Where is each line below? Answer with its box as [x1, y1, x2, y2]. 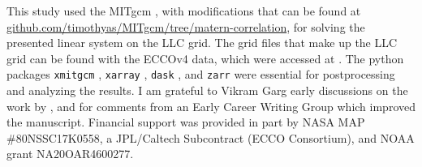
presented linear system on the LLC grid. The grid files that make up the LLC [6, 34, 398, 51]
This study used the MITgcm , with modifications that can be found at [6, 2, 361, 19]
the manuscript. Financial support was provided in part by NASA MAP [6, 113, 365, 131]
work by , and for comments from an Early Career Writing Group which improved [6, 97, 416, 114]
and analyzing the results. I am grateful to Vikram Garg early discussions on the [6, 82, 408, 99]
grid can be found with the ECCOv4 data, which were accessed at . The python [6, 49, 404, 66]
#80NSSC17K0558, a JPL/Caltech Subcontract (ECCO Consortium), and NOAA [6, 129, 415, 146]
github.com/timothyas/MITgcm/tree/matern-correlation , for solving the [6, 18, 365, 35]
